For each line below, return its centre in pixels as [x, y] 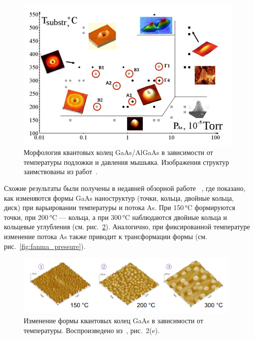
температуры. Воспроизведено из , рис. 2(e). [92, 330]
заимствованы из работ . [61, 171]
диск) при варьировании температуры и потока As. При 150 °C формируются [120, 207]
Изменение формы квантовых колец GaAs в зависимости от [113, 321]
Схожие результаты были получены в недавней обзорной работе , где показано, [125, 188]
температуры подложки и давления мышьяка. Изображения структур [127, 162]
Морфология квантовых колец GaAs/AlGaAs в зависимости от [118, 152]
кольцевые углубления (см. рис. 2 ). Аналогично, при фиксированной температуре [127, 227]
